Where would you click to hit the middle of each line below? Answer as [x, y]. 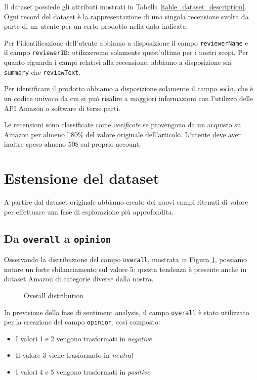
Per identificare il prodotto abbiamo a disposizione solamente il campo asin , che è [129, 88]
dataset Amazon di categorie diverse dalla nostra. [79, 279]
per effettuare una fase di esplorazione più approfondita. [89, 211]
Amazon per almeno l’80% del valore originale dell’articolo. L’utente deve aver [123, 134]
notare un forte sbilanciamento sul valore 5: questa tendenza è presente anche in [125, 269]
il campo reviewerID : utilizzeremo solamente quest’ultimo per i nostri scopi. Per [126, 52]
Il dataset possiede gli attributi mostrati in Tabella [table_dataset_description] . [125, 6]
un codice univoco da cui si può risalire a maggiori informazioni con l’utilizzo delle [128, 98]
